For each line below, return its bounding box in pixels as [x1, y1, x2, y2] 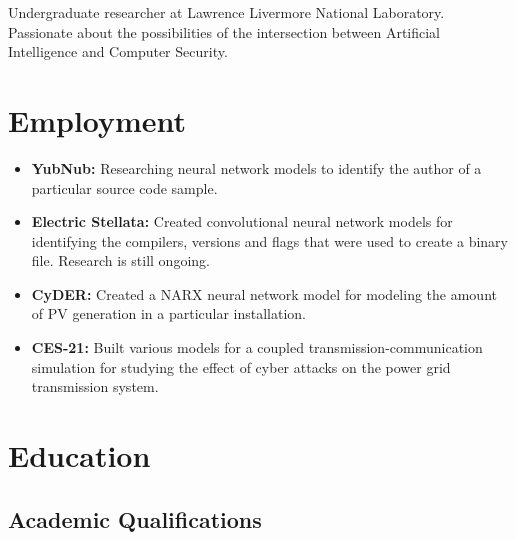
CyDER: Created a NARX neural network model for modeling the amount [31, 283, 497, 304]
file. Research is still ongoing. [31, 250, 210, 271]
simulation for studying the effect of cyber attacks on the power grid [31, 356, 451, 377]
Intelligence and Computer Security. [8, 41, 228, 62]
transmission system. [31, 376, 159, 397]
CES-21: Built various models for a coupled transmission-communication [31, 337, 483, 358]
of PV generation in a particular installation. [31, 303, 307, 324]
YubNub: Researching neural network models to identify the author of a [31, 157, 482, 178]
